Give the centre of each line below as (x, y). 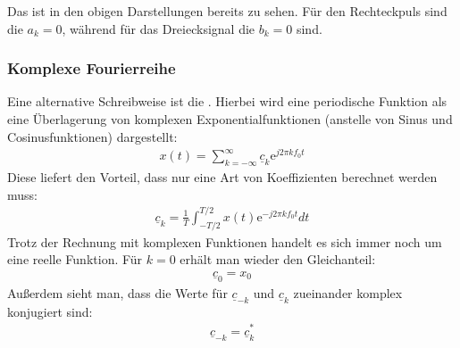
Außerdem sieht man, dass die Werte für (117, 292)
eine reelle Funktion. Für (75, 259)
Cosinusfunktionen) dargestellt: (92, 136)
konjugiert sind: (50, 311)
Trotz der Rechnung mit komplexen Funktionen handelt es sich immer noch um (225, 241)
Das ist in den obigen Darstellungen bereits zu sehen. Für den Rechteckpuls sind (227, 11)
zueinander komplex (348, 292)
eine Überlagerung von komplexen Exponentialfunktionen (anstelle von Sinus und (230, 119)
